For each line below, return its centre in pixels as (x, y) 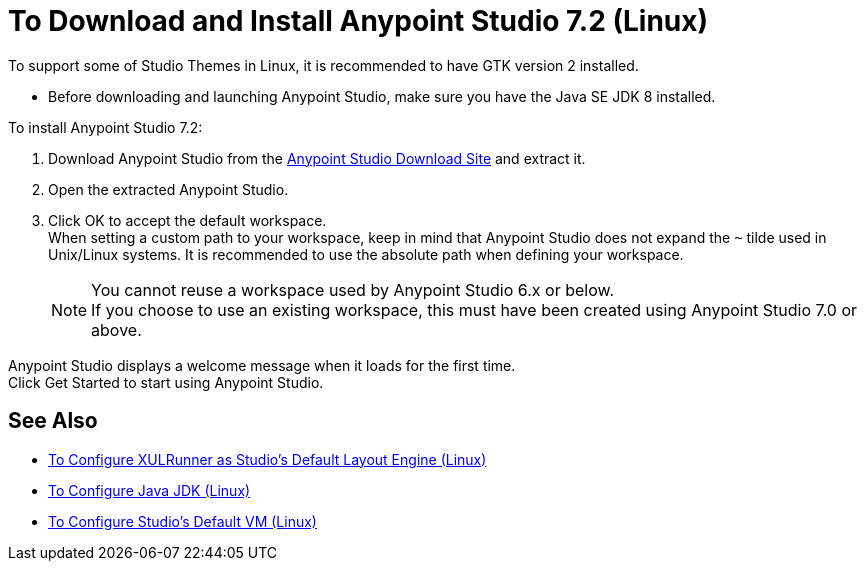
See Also (53, 421)
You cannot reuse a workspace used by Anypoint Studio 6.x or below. (352, 289)
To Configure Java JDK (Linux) (149, 490)
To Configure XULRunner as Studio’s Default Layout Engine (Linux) (267, 459)
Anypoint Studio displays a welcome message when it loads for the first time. (262, 365)
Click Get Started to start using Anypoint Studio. (166, 382)
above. (116, 329)
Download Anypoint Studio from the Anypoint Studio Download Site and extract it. (317, 158)
